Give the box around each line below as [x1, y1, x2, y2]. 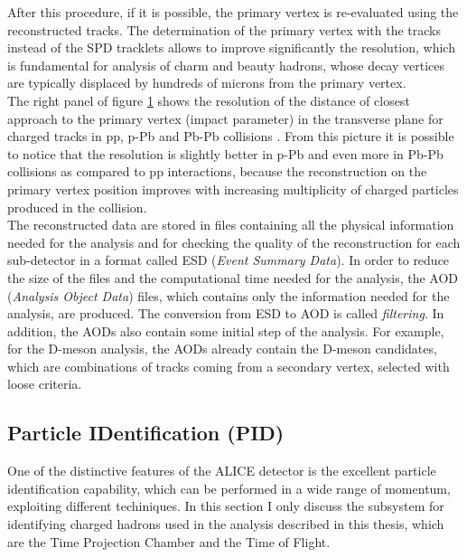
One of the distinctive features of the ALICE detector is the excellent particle [7, 461, 436, 480]
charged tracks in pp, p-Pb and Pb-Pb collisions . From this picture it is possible [7, 127, 454, 146]
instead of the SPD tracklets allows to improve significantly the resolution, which [7, 38, 455, 57]
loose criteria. [7, 374, 82, 393]
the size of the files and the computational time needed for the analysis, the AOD [7, 268, 459, 287]
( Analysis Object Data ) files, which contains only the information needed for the [7, 286, 450, 305]
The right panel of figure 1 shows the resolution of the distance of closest [7, 90, 410, 109]
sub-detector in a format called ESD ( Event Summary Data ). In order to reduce [7, 250, 450, 269]
